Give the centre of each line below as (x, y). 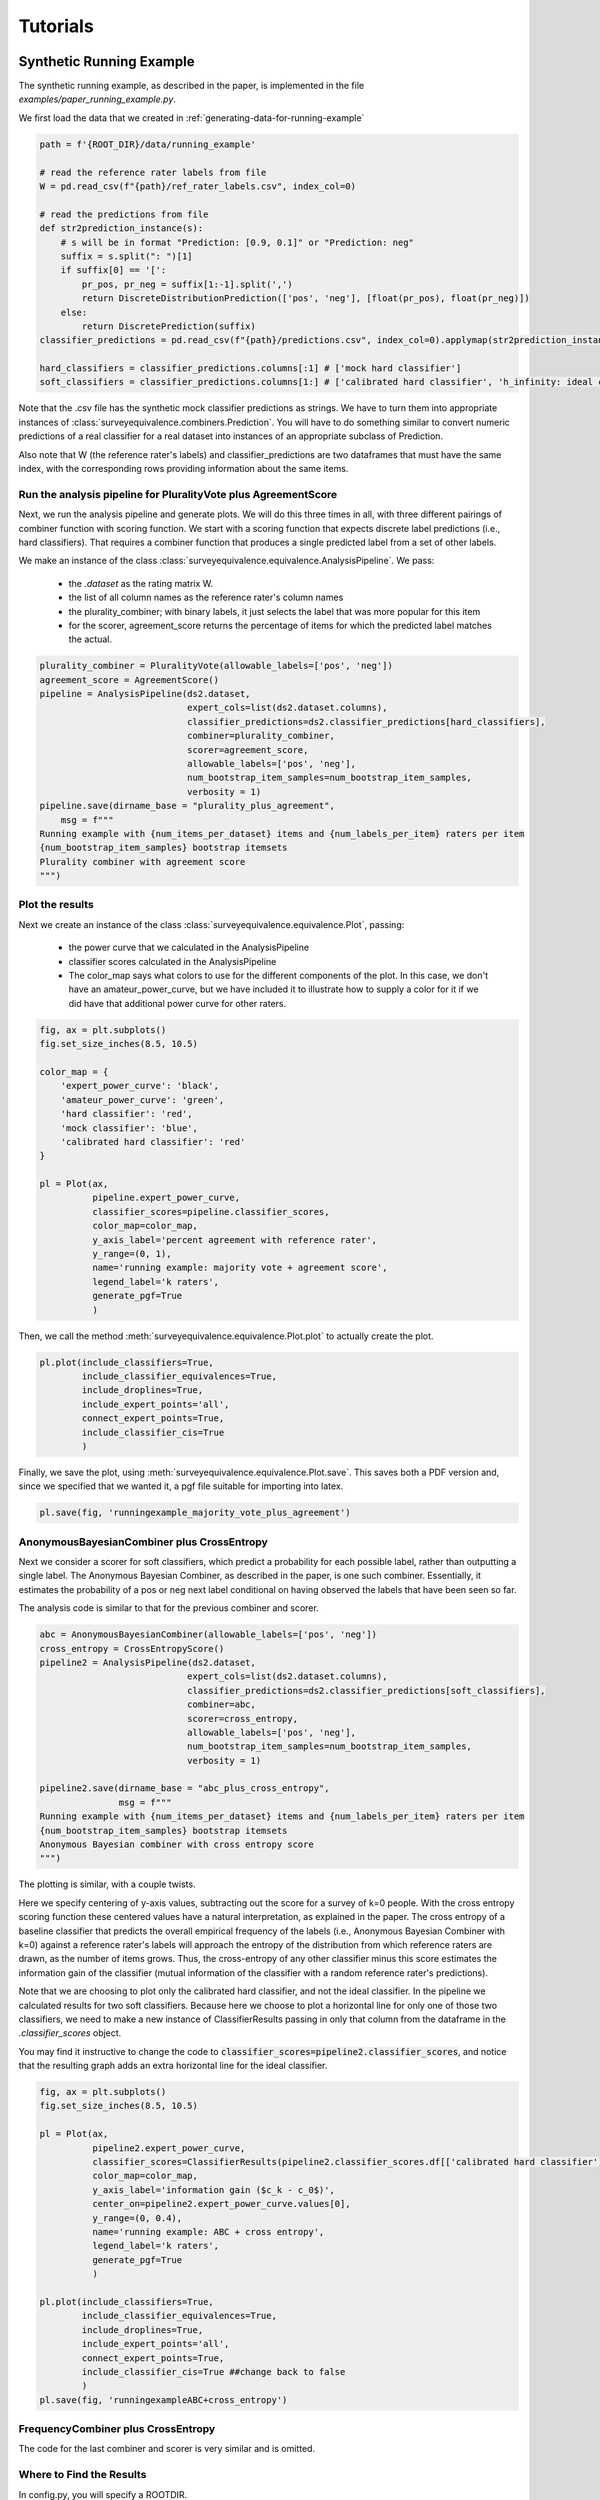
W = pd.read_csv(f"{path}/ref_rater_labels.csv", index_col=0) (198, 186)
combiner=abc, (221, 1704)
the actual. (90, 639)
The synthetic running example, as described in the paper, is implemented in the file (191, 86)
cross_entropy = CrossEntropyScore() (132, 1648)
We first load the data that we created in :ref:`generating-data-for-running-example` (191, 117)
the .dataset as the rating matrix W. (141, 583)
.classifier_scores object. (70, 2033)
